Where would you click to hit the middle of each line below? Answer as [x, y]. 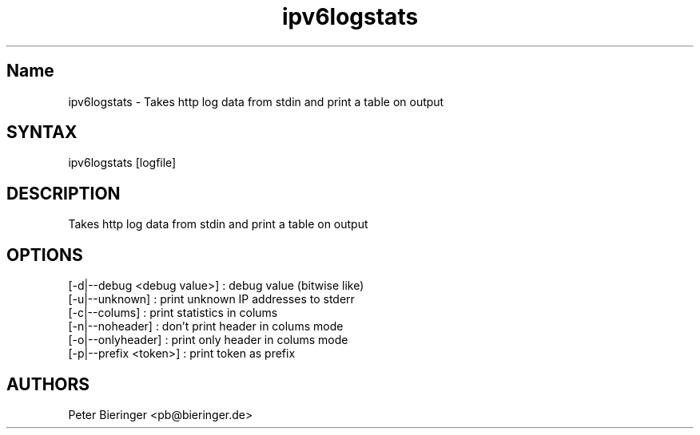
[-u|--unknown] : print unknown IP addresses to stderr [211, 299]
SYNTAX [42, 132]
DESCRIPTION [64, 193]
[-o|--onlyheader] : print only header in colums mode [208, 340]
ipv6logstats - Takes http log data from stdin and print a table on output [256, 101]
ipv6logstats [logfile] [122, 163]
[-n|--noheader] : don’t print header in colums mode [206, 326]
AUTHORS [48, 384]
